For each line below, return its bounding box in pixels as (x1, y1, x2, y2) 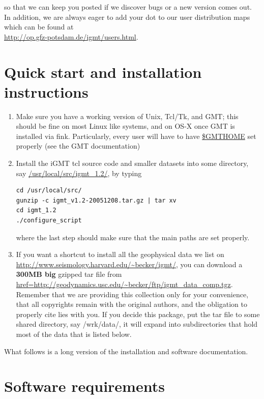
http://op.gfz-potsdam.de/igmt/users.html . (4, 31, 138, 42)
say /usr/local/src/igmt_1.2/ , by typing (16, 167, 142, 178)
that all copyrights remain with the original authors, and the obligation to (16, 299, 247, 309)
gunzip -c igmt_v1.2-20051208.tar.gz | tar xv (16, 196, 177, 204)
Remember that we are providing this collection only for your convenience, (16, 289, 249, 299)
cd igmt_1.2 (16, 207, 56, 214)
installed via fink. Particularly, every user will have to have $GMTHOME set (16, 130, 256, 141)
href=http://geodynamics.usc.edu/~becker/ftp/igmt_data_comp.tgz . (16, 279, 233, 289)
